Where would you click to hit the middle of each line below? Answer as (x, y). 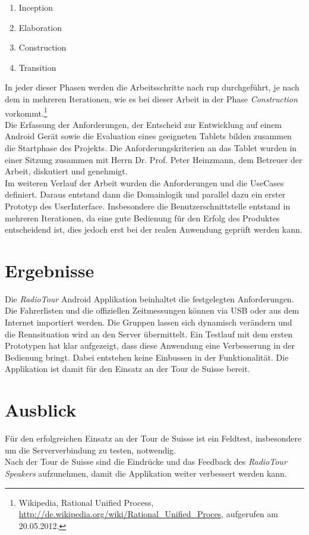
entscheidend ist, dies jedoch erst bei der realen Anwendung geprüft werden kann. (154, 229)
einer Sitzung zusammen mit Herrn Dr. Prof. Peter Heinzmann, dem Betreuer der (154, 159)
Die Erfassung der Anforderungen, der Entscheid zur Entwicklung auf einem (144, 124)
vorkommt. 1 (26, 112)
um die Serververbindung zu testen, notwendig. (90, 450)
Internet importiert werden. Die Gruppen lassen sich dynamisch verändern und (149, 322)
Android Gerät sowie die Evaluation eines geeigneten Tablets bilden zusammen (148, 136)
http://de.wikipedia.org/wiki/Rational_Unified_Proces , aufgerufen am (149, 514)
